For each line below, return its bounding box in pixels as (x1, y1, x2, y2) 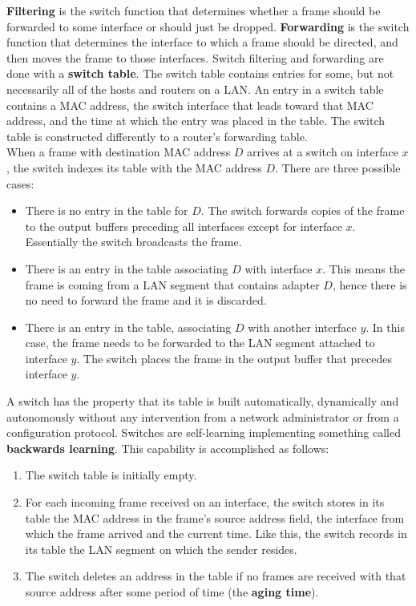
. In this (366, 318, 405, 335)
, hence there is (332, 276, 407, 293)
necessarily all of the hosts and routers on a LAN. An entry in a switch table (6, 80, 384, 97)
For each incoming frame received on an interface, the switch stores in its (25, 494, 385, 511)
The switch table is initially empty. (25, 467, 197, 483)
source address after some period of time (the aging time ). (25, 584, 319, 600)
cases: (6, 175, 34, 192)
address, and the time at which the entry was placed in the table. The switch (6, 112, 386, 129)
